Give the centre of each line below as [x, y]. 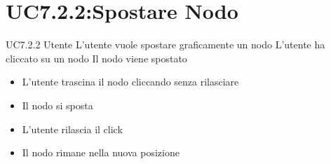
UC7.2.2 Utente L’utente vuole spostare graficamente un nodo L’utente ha [165, 45]
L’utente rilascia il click [72, 129]
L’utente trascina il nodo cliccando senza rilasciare [130, 82]
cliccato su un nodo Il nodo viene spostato [96, 58]
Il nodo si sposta [58, 105]
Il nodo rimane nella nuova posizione [101, 152]
